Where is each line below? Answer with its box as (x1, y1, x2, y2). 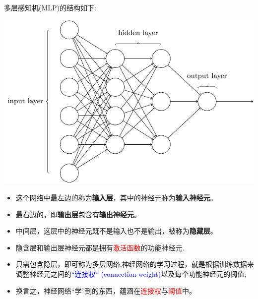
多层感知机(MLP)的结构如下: (4, 2, 96, 12)
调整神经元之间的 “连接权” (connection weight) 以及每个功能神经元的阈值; (15, 268, 247, 279)
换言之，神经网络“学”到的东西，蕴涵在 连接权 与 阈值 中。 (15, 285, 196, 296)
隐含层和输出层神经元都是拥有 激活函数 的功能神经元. (15, 242, 185, 252)
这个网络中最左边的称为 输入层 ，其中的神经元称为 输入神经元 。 (15, 192, 217, 202)
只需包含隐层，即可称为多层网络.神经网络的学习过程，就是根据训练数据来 (15, 259, 254, 269)
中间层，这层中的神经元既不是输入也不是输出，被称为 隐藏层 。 (15, 226, 217, 236)
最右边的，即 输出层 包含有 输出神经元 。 (15, 209, 141, 219)
